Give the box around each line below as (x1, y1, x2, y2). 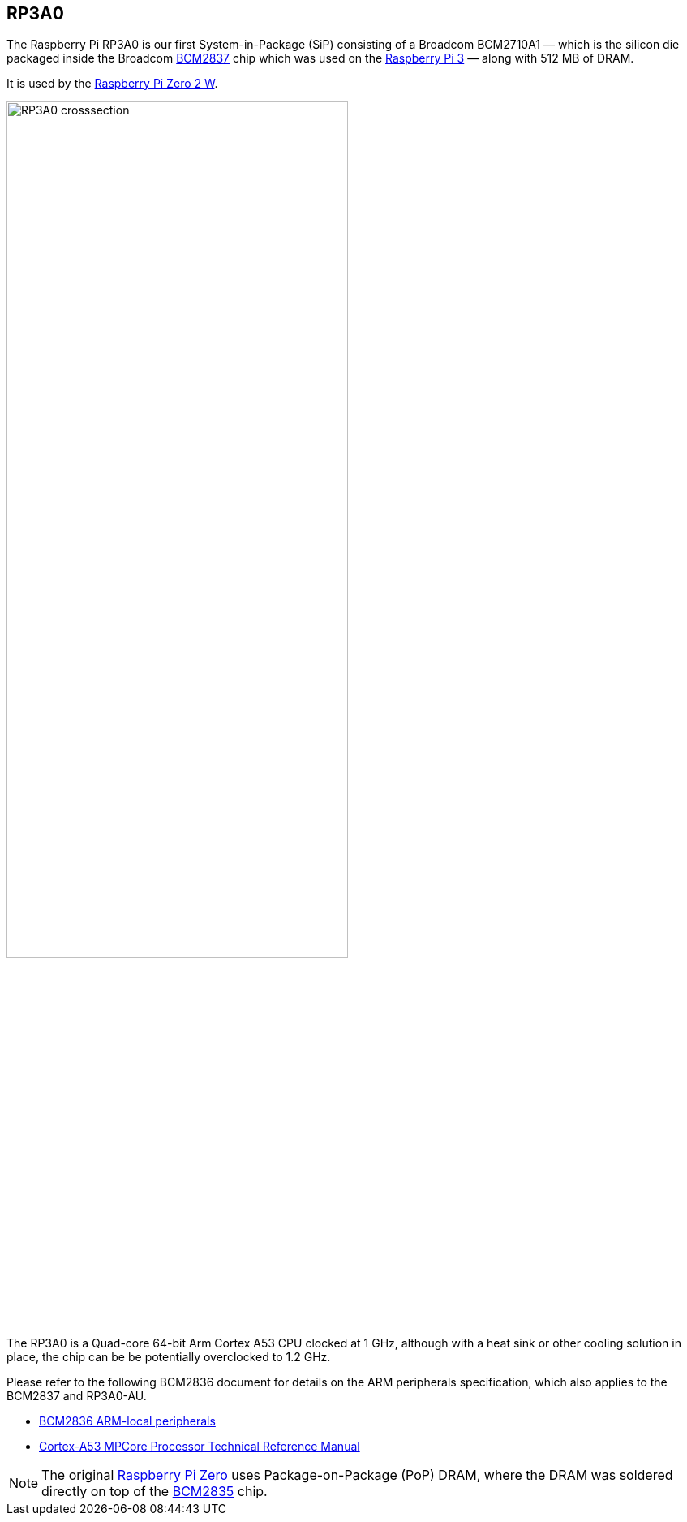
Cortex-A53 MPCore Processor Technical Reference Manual (39, 1438, 360, 1453)
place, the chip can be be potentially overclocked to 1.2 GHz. (6, 1349, 331, 1364)
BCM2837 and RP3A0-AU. (6, 1388, 147, 1403)
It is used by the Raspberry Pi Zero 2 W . (6, 76, 218, 91)
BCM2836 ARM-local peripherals (39, 1413, 216, 1428)
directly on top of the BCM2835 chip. (41, 1482, 268, 1499)
